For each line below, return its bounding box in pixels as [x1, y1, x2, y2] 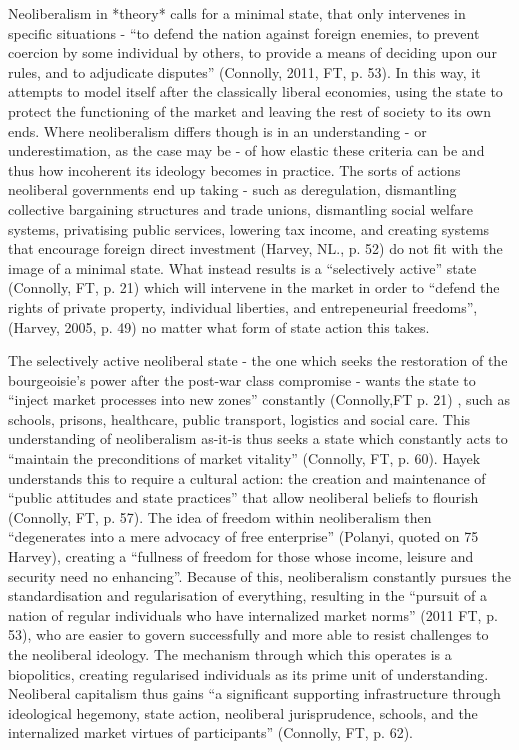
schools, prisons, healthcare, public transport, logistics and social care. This [8, 408, 471, 429]
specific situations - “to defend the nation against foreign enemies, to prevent [8, 22, 480, 43]
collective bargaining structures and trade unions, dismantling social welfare [8, 198, 473, 219]
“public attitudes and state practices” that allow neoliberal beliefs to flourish [8, 487, 479, 508]
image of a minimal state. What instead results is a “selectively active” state [8, 257, 477, 278]
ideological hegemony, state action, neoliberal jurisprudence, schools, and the [8, 702, 478, 723]
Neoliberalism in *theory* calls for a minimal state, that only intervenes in [8, 3, 466, 23]
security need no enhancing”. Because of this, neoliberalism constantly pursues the [8, 565, 511, 586]
